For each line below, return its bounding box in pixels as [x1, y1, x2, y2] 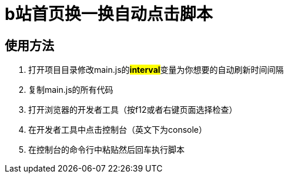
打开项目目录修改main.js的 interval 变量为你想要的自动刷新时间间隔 [28, 65, 284, 75]
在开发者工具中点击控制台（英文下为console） [28, 125, 207, 135]
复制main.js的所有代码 [28, 85, 113, 95]
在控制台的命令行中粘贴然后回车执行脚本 [28, 145, 185, 155]
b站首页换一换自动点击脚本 [5, 4, 213, 24]
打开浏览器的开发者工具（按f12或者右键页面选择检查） [28, 105, 237, 115]
